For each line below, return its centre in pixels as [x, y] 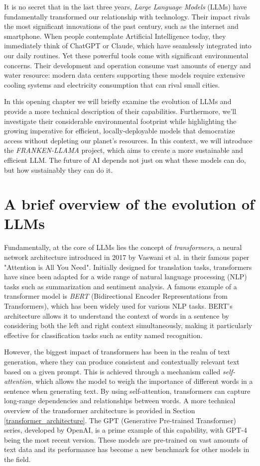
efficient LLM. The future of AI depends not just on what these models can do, [125, 160]
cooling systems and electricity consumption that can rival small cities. [112, 84]
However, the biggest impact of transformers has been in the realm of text [117, 352]
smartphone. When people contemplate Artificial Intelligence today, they [115, 36]
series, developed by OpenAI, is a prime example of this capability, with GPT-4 [126, 430]
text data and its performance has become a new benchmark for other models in [127, 449]
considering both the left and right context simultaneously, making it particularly [128, 325]
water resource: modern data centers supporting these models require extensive [125, 75]
